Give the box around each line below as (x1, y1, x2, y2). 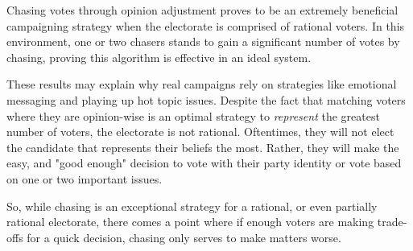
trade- (377, 213, 407, 230)
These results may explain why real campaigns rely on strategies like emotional (6, 76, 397, 93)
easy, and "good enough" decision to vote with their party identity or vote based (6, 154, 402, 171)
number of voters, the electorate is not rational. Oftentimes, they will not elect (6, 123, 394, 140)
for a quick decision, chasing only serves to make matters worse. (27, 228, 341, 245)
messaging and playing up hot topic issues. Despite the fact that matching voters (6, 91, 406, 108)
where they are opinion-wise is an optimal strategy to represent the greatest (6, 107, 380, 124)
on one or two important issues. (6, 170, 163, 187)
